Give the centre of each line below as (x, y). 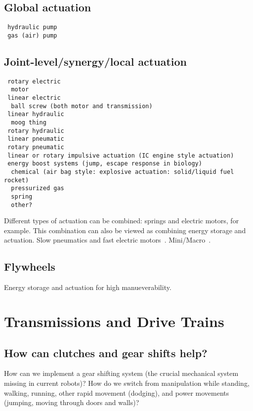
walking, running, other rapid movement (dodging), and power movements (117, 392)
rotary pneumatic (36, 147)
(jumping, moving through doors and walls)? (72, 402)
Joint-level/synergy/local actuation (95, 61)
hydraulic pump (32, 27)
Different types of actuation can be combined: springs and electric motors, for (122, 221)
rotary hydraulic (36, 131)
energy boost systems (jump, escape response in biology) (105, 164)
